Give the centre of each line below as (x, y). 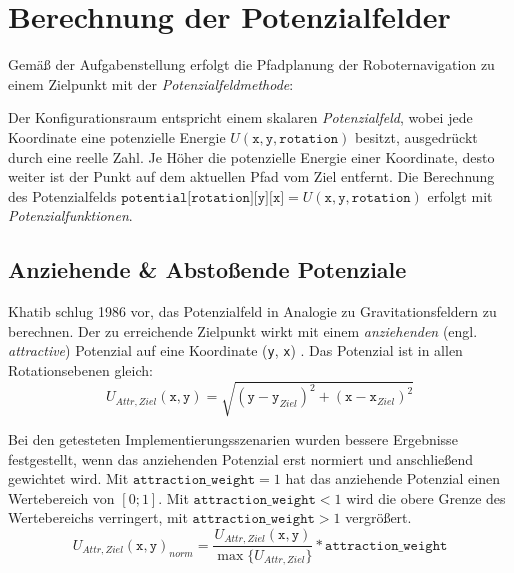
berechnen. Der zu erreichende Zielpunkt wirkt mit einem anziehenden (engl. (243, 330)
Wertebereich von (61, 497)
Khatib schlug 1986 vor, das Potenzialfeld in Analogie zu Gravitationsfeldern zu (252, 311)
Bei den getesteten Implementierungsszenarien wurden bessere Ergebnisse (233, 439)
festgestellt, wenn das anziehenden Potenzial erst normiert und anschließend (241, 458)
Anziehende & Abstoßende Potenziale (207, 269)
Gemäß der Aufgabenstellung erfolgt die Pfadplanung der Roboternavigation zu (251, 64)
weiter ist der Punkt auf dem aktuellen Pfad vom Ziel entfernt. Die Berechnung (251, 176)
